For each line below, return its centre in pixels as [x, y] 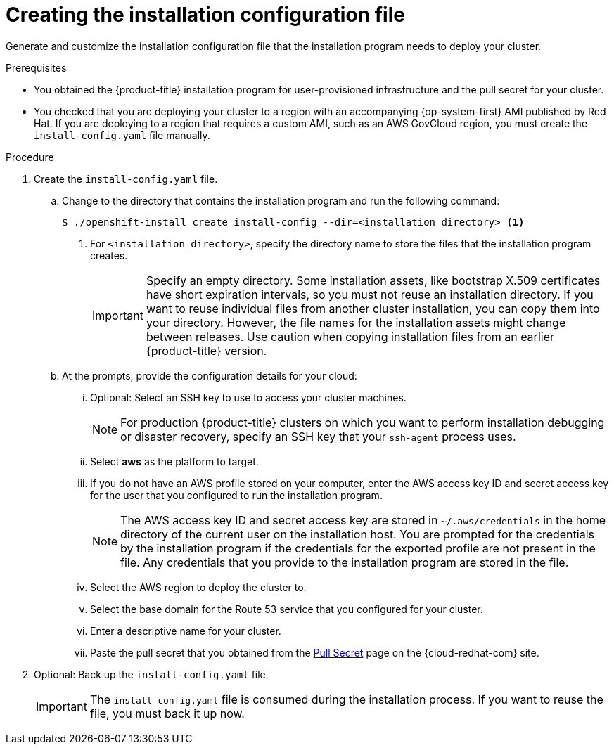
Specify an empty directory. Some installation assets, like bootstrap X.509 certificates [373, 280]
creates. [109, 255]
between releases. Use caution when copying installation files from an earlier [350, 336]
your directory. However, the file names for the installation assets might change [356, 322]
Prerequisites [36, 67]
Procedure [30, 157]
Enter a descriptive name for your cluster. [186, 631]
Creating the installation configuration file [205, 15]
